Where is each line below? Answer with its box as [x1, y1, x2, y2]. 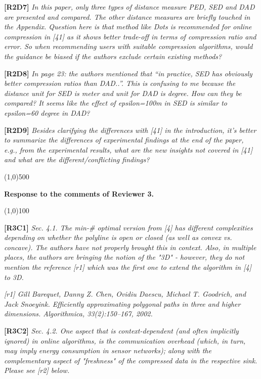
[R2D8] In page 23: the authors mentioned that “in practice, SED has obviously [4, 68, 252, 78]
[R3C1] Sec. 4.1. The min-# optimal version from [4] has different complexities [4, 222, 253, 232]
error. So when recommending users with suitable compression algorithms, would [4, 41, 253, 52]
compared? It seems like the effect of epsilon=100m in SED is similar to [4, 98, 227, 108]
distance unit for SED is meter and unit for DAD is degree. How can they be [4, 87, 242, 98]
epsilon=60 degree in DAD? [4, 107, 90, 118]
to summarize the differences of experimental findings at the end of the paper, [4, 134, 244, 145]
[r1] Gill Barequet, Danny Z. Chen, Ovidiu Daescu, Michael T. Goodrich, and [4, 289, 246, 299]
